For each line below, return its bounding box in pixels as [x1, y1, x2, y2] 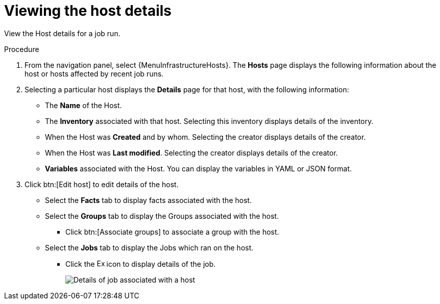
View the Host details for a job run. [4, 29, 120, 38]
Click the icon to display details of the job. [65, 259, 216, 268]
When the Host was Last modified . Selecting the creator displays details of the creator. [45, 148, 338, 157]
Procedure [4, 44, 39, 54]
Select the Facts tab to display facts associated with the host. [45, 195, 252, 205]
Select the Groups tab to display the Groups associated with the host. [45, 211, 279, 220]
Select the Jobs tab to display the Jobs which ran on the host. [45, 243, 254, 252]
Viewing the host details [4, 2, 172, 19]
